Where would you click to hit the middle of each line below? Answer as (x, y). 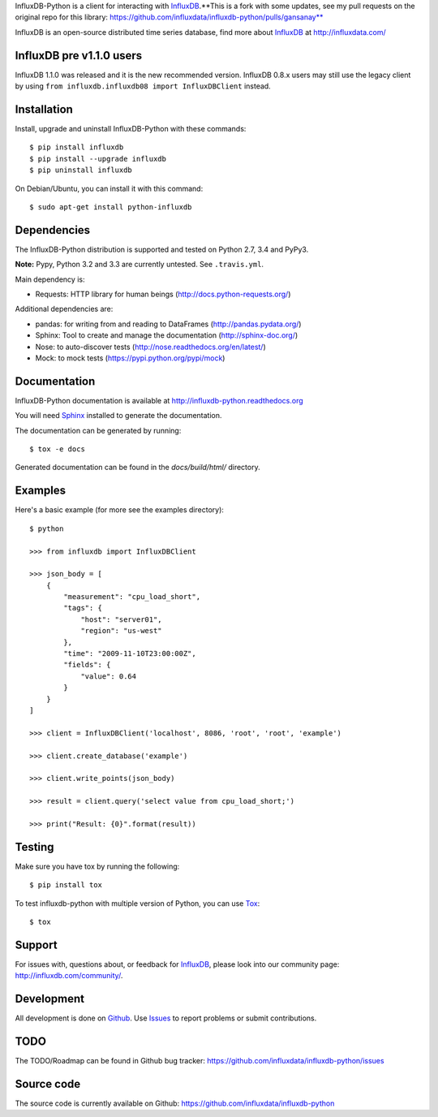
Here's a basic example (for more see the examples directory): (120, 510)
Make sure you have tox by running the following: (97, 866)
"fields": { (87, 665)
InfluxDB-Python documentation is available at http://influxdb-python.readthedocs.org (159, 400)
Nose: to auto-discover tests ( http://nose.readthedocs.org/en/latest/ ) (151, 347)
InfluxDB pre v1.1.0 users (79, 56)
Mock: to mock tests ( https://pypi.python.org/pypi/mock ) (130, 358)
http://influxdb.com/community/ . (69, 976)
